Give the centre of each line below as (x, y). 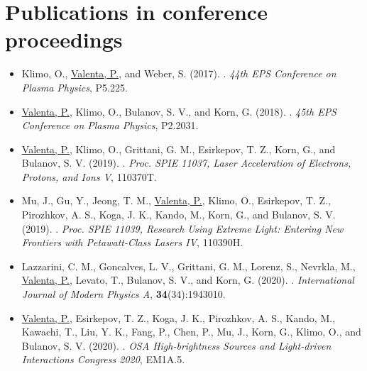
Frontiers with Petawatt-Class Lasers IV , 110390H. (132, 242)
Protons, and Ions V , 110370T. (89, 176)
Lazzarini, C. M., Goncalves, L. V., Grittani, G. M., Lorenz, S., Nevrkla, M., (188, 266)
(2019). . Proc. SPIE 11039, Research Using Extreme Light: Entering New (182, 228)
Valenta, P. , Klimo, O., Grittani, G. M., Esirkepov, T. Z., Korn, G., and (179, 149)
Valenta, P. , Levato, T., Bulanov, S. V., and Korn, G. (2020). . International (188, 280)
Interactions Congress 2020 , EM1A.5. (103, 359)
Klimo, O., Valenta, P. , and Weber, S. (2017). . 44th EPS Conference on (179, 73)
